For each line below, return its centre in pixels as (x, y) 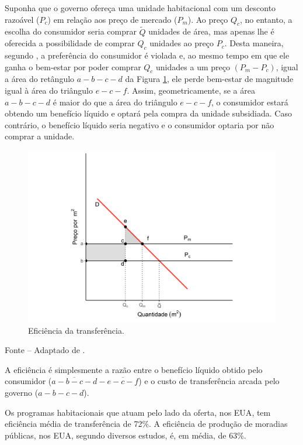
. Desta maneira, (254, 43)
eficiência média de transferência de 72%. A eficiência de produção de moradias (146, 424)
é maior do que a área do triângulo (115, 102)
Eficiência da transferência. (76, 330)
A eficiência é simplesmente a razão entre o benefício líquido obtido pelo (134, 369)
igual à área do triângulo (49, 90)
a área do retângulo (40, 79)
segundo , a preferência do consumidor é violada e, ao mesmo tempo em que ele (147, 55)
